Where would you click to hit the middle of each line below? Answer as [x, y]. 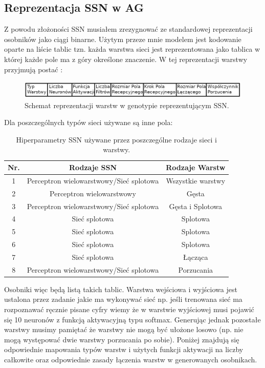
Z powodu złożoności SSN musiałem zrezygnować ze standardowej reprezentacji [128, 29]
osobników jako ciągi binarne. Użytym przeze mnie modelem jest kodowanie [123, 39]
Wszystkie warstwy [196, 180]
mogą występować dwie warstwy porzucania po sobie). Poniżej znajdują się [122, 339]
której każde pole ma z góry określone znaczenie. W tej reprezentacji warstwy [126, 59]
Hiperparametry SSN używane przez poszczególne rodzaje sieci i [116, 139]
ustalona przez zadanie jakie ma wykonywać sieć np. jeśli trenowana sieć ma [123, 299]
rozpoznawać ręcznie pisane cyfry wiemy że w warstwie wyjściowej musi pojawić [129, 309]
